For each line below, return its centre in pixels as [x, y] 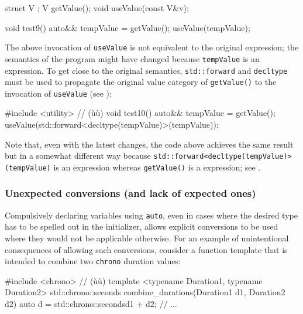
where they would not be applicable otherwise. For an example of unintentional [147, 238]
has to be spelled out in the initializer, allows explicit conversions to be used [142, 226]
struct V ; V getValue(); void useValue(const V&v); [97, 8]
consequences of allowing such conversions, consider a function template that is [146, 249]
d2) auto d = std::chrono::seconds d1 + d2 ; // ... [91, 304]
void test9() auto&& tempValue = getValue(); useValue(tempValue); [128, 27]
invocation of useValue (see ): [58, 93]
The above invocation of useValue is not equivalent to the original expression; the [152, 47]
